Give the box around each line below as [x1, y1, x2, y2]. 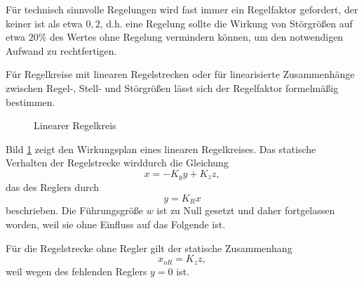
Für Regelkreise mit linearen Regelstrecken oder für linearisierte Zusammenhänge [6, 67, 355, 81]
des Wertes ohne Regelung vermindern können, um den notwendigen [49, 29, 344, 44]
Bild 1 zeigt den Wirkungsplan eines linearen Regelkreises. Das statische [6, 141, 316, 156]
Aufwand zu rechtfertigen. [6, 43, 117, 58]
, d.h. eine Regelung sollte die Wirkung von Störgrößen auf [100, 15, 353, 30]
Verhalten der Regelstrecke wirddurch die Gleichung [6, 155, 229, 170]
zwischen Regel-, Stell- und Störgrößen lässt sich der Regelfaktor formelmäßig [6, 80, 339, 95]
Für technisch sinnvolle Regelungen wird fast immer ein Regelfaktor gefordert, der [6, 2, 358, 16]
